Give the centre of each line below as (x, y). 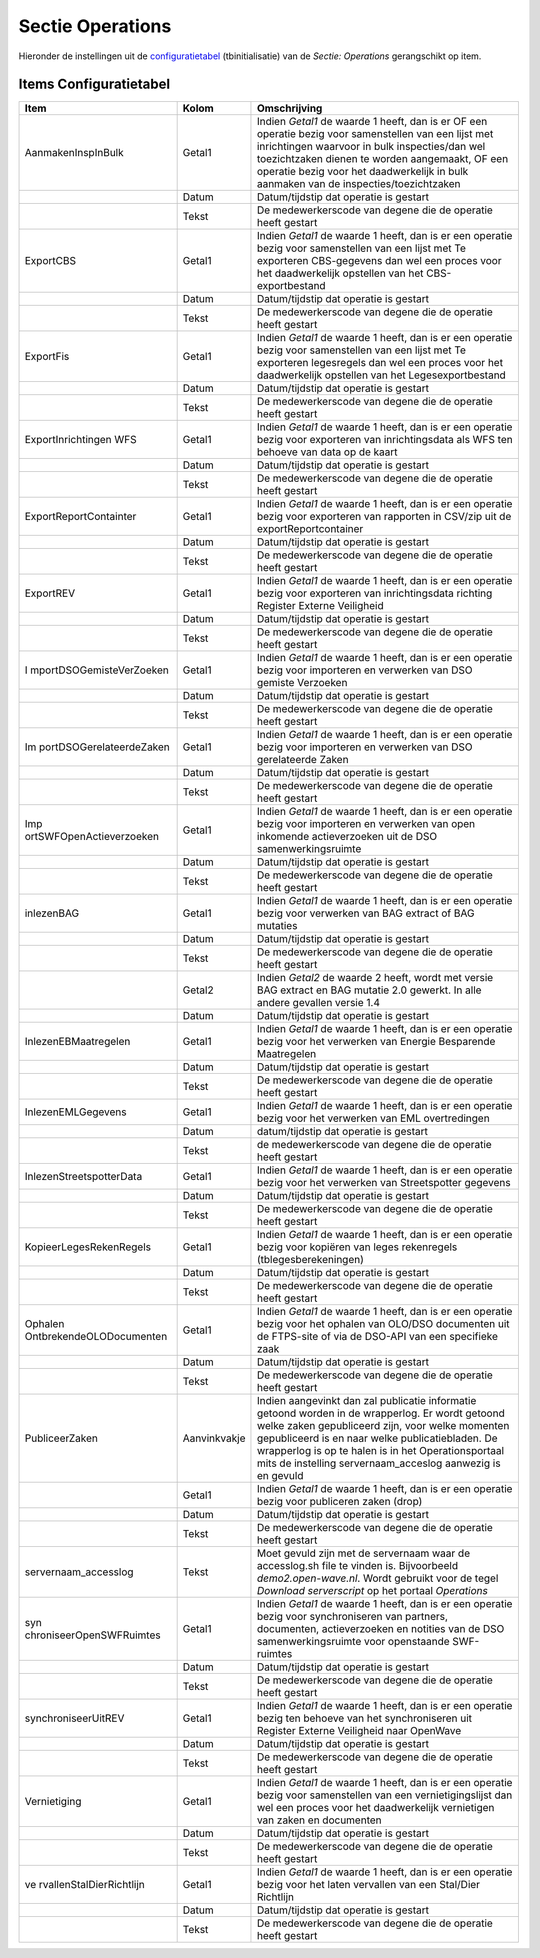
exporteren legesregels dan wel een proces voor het (380, 363)
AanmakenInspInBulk (74, 153)
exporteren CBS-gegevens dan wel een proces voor (379, 261)
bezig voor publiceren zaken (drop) (339, 1502)
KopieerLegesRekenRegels (88, 1247)
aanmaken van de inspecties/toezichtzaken (358, 184)
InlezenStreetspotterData (83, 1177)
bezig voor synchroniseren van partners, (352, 1617)
